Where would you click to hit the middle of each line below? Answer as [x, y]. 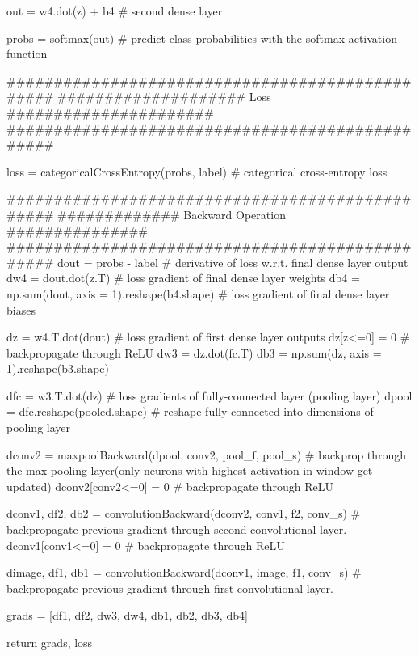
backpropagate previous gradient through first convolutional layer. [170, 588]
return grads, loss [50, 642]
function [27, 54]
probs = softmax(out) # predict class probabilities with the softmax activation [202, 38]
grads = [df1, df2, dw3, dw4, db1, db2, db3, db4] [127, 615]
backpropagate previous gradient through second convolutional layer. [177, 529]
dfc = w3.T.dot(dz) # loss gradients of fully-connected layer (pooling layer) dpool [209, 395]
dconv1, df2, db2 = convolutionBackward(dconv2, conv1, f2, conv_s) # [184, 513]
